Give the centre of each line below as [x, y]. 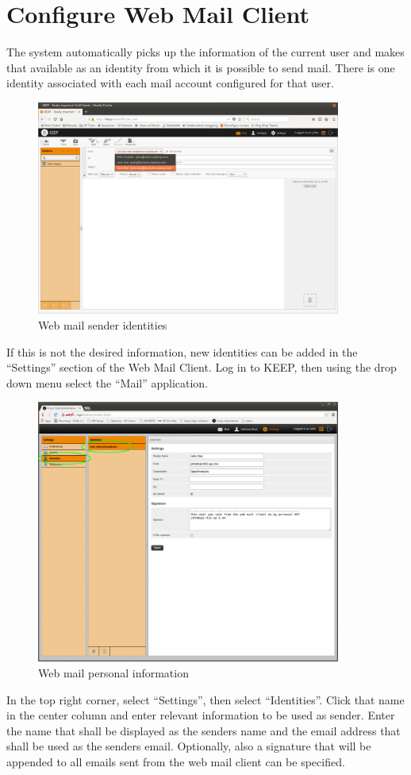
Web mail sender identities [103, 324]
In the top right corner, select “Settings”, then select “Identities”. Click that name [205, 699]
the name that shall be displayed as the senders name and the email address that [204, 730]
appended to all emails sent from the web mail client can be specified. [176, 761]
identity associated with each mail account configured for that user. [170, 83]
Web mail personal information [113, 672]
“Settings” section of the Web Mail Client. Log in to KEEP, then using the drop [202, 367]
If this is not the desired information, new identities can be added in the [182, 351]
